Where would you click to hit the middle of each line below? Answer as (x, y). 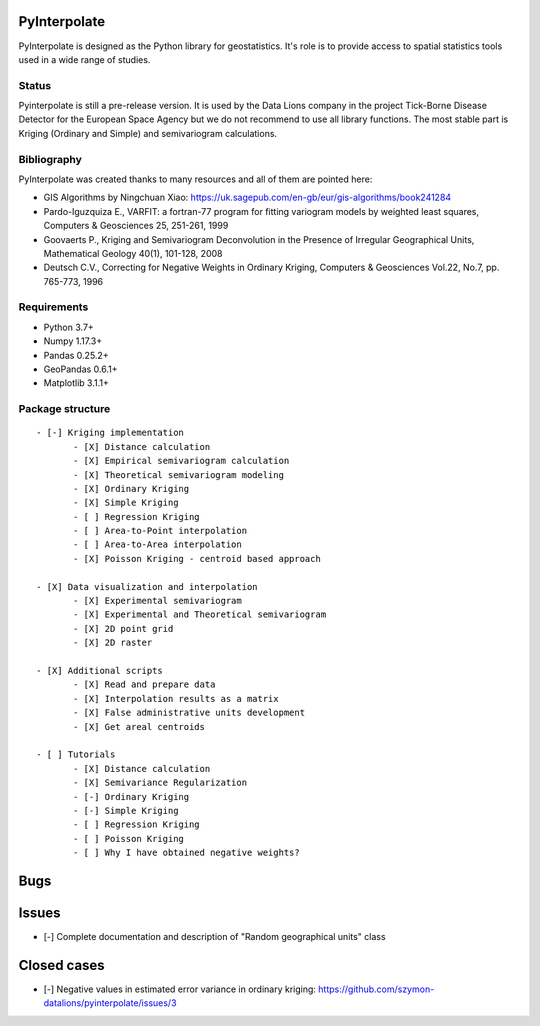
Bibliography (50, 159)
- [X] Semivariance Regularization (160, 783)
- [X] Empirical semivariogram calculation (181, 461)
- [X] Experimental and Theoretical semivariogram (200, 614)
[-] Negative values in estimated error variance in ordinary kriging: (180, 989)
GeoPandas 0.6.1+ (80, 369)
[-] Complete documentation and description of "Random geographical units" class (214, 936)
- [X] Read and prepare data (144, 684)
